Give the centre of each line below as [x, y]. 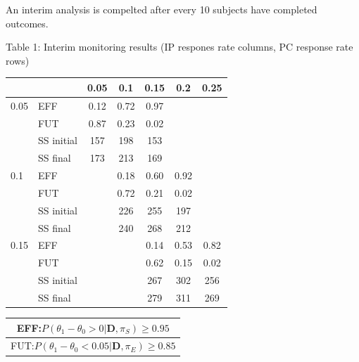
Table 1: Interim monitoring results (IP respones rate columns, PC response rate [179, 47]
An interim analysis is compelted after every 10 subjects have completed [162, 9]
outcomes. [27, 23]
